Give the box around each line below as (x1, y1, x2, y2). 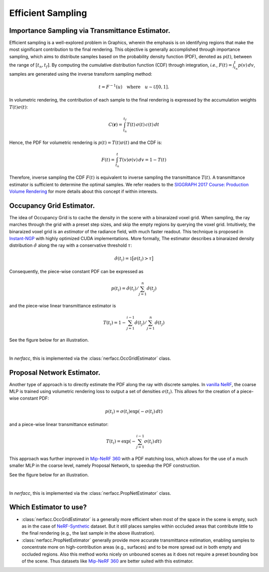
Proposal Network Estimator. (9, 368, 101, 377)
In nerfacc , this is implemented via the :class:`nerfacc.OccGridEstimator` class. (9, 355, 171, 361)
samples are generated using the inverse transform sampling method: (9, 71, 152, 77)
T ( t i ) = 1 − (103, 320, 126, 326)
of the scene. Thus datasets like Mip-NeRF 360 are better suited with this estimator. (21, 558, 194, 564)
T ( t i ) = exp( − (106, 438, 136, 445)
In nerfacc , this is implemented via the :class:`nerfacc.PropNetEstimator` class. (9, 490, 171, 496)
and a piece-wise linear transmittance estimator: (9, 422, 109, 428)
